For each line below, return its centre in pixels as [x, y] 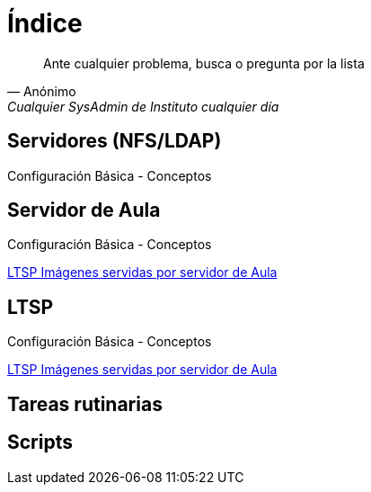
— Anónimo [42, 91]
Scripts [40, 443]
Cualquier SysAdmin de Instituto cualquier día [143, 106]
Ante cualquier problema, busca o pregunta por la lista [204, 63]
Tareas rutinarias [85, 404]
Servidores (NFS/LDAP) [115, 141]
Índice [45, 23]
